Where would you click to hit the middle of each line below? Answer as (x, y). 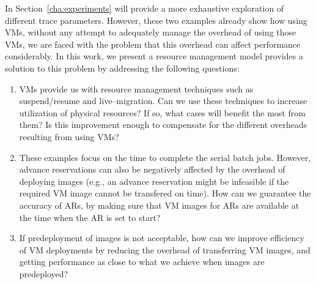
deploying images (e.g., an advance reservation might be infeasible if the (154, 181)
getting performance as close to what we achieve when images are (142, 262)
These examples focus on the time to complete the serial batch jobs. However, (165, 157)
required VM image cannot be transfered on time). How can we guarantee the (165, 193)
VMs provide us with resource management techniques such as (136, 88)
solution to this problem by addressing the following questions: (122, 68)
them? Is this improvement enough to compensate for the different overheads (163, 125)
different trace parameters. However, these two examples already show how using (156, 20)
